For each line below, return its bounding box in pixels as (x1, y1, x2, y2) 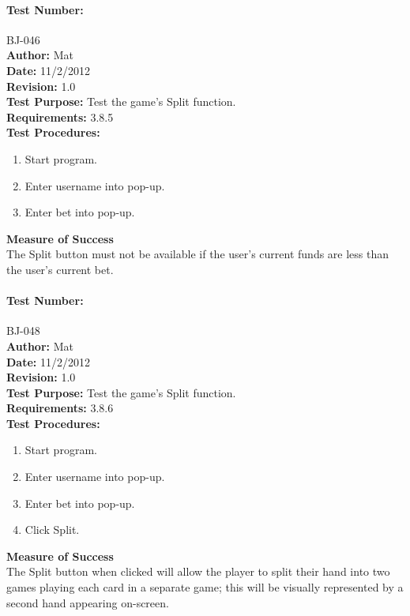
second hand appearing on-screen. (6, 594, 169, 610)
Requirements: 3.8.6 (6, 400, 114, 416)
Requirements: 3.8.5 (6, 108, 114, 125)
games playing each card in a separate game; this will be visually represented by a (6, 579, 404, 595)
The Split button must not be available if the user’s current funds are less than (6, 246, 389, 262)
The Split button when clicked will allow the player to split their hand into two (6, 563, 390, 580)
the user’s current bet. (6, 261, 114, 277)
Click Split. (24, 521, 80, 538)
